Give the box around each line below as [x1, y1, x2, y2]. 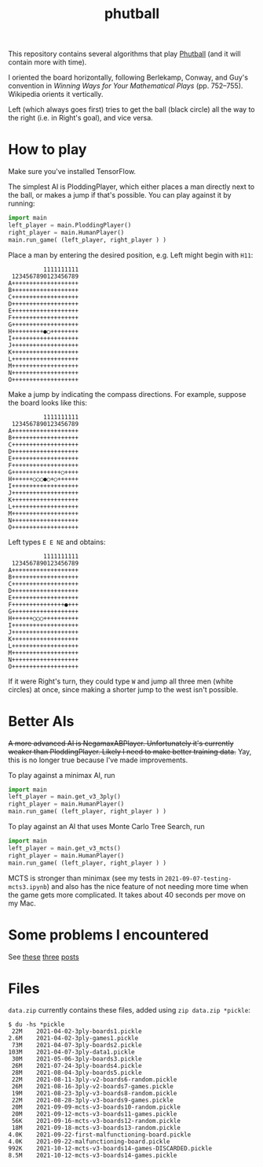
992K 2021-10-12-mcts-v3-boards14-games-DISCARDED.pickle [8, 1145, 213, 1153]
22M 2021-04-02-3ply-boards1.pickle [11, 1028, 143, 1035]
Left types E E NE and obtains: [8, 537, 106, 546]
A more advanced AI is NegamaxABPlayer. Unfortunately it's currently [8, 738, 234, 748]
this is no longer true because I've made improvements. [8, 755, 188, 765]
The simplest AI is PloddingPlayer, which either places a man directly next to [8, 182, 255, 191]
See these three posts [8, 952, 80, 961]
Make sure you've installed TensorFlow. [8, 167, 136, 176]
